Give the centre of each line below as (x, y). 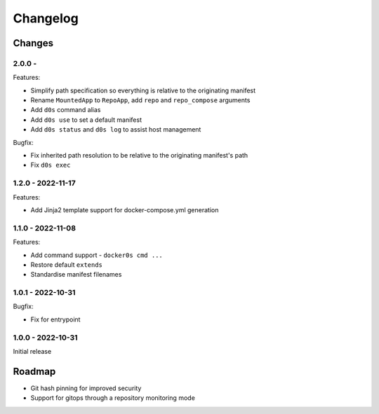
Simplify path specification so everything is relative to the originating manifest (143, 90)
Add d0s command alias (66, 110)
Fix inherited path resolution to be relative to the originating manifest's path (139, 156)
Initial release (32, 351)
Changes (33, 43)
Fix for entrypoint (55, 319)
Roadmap (34, 371)
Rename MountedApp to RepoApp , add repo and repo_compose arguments (140, 100)
